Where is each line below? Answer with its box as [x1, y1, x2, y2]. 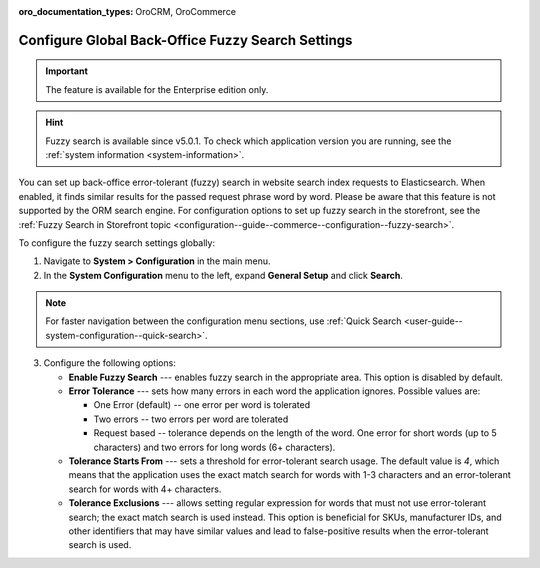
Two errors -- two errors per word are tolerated [93, 413, 289, 425]
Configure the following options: [43, 357, 177, 369]
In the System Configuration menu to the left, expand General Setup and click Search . [43, 269, 404, 281]
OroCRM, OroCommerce [135, 6, 237, 17]
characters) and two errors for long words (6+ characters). [93, 441, 336, 453]
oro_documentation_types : [18, 6, 134, 17]
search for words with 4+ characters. [68, 483, 222, 495]
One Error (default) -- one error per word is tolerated [93, 399, 311, 411]
